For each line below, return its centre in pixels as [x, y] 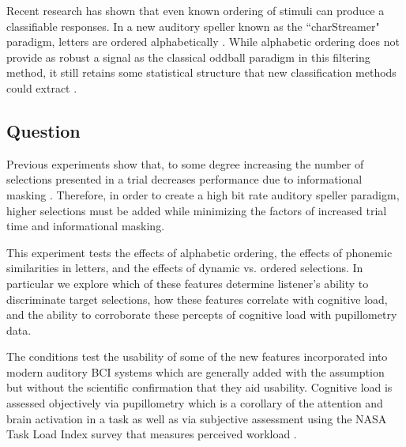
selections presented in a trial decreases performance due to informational [184, 179]
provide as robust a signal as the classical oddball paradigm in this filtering [188, 57]
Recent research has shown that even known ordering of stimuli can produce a [195, 10]
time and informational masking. [86, 226]
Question [43, 130]
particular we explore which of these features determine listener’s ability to [188, 283]
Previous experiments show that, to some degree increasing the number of [185, 163]
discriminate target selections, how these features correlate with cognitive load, [197, 299]
